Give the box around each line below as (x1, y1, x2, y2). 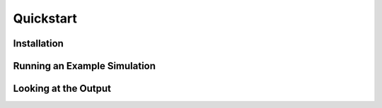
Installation (13, 37, 64, 49)
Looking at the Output (13, 83, 111, 95)
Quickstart (13, 11, 78, 26)
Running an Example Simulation (13, 60, 156, 72)
